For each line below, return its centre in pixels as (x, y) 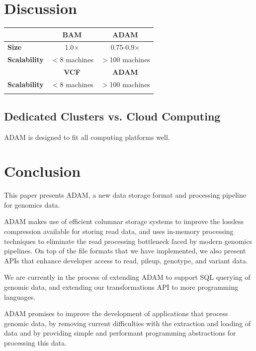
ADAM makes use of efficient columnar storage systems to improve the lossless (124, 221)
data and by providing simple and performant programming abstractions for (120, 333)
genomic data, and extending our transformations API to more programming (121, 287)
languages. (20, 296)
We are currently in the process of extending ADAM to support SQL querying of (127, 277)
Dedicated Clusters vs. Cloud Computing (112, 116)
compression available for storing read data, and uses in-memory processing (119, 231)
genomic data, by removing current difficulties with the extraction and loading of (128, 323)
